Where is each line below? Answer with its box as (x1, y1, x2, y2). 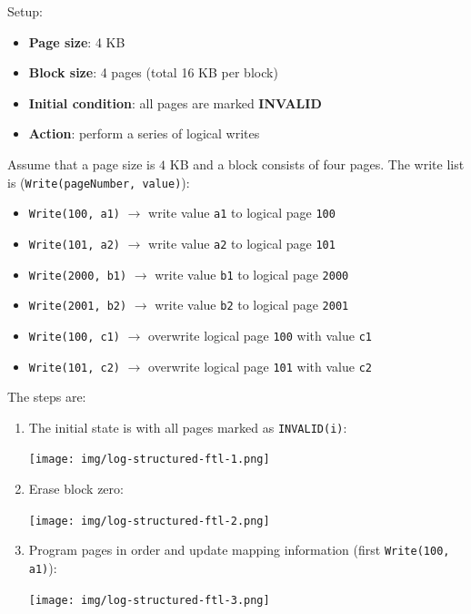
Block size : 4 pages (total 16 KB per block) (28, 63, 278, 82)
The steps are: (7, 387, 86, 406)
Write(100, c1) (28, 330, 121, 343)
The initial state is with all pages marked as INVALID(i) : (28, 417, 347, 436)
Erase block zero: (28, 479, 124, 498)
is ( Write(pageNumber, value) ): (7, 172, 190, 191)
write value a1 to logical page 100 (148, 203, 336, 222)
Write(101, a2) (28, 238, 121, 251)
